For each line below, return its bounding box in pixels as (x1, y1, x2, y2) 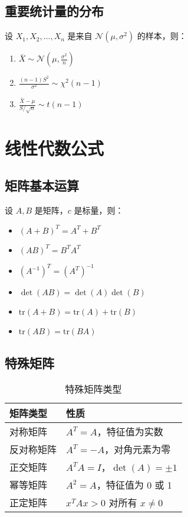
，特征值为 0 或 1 (96, 478, 172, 492)
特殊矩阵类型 (65, 382, 122, 396)
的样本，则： (137, 30, 187, 42)
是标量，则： (74, 204, 124, 217)
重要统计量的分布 (5, 2, 104, 20)
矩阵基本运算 (5, 176, 79, 195)
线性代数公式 (5, 135, 104, 160)
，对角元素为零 (104, 442, 171, 457)
